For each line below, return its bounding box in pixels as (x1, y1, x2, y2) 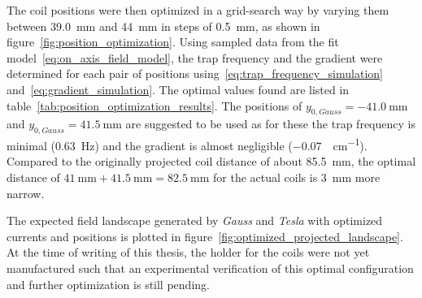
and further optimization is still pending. (7, 275, 210, 292)
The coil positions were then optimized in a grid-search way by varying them (7, 2, 389, 18)
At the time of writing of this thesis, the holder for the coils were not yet (7, 244, 370, 261)
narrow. (7, 184, 45, 201)
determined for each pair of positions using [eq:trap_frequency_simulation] (7, 65, 383, 82)
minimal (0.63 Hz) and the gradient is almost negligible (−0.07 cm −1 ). (7, 135, 368, 153)
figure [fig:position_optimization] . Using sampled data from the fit (7, 33, 339, 50)
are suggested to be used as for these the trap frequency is (125, 115, 415, 132)
